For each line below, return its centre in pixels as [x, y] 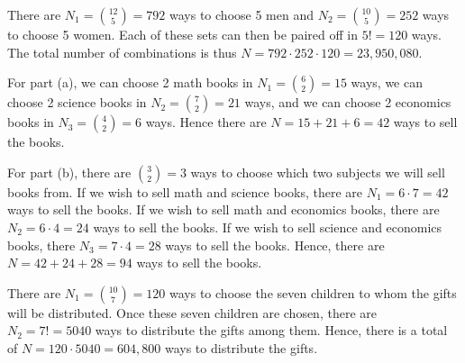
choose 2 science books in [77, 102]
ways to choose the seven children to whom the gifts [313, 292]
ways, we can [387, 82]
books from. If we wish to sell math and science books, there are [185, 191]
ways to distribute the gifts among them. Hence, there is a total [271, 330]
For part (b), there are [69, 172]
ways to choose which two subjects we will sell [318, 172]
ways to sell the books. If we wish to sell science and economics [268, 227]
